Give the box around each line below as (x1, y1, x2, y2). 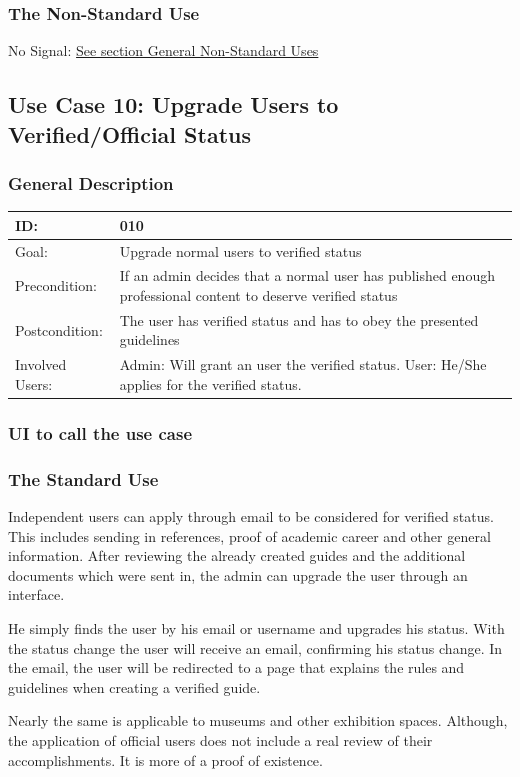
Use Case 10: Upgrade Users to (8, 89, 339, 120)
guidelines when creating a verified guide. (8, 676, 261, 697)
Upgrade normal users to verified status (119, 240, 362, 261)
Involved (15, 354, 67, 375)
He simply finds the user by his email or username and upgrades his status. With (8, 617, 505, 638)
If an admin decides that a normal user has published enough (119, 265, 495, 286)
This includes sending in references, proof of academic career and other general (8, 525, 491, 546)
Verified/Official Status (8, 118, 251, 149)
